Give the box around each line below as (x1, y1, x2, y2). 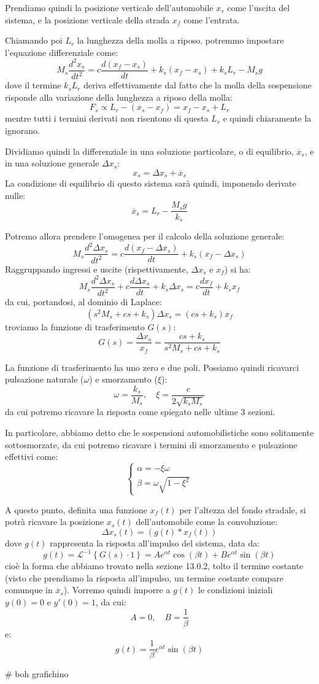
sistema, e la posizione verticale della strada (5, 13, 170, 26)
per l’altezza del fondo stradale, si (179, 503, 306, 516)
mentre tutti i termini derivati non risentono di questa (5, 112, 209, 125)
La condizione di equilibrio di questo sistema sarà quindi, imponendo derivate (5, 177, 296, 190)
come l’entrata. (183, 13, 240, 26)
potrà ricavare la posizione (5, 515, 104, 528)
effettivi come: (5, 450, 58, 463)
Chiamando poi (5, 34, 63, 47)
